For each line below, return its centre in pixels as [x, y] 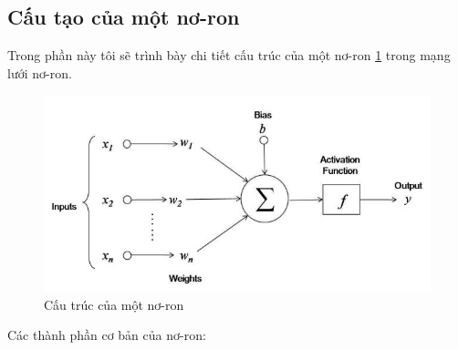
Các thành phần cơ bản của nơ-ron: [107, 335]
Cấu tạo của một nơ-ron [124, 17]
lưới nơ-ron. [40, 72]
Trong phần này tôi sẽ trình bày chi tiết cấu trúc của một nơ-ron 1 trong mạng [229, 55]
